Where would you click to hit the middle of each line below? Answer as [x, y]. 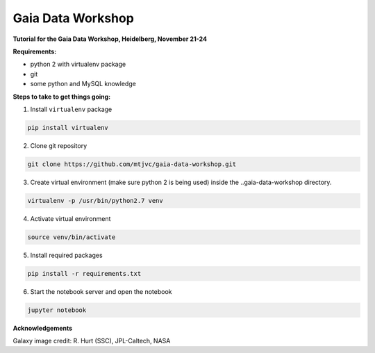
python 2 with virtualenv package [78, 64]
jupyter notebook [57, 310]
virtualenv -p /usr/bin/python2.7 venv [95, 200]
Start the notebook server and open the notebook [101, 291]
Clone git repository [59, 145]
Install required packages [67, 255]
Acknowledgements [43, 328]
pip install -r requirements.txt [84, 273]
